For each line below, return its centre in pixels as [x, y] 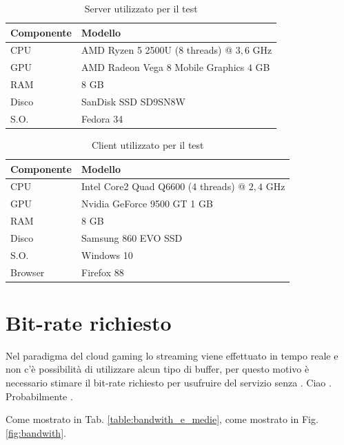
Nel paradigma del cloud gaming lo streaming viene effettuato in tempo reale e [172, 355]
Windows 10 [107, 255]
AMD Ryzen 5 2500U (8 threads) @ [157, 50]
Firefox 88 [103, 272]
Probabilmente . [39, 396]
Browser [28, 272]
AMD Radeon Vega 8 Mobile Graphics [163, 67]
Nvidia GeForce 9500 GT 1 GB [147, 204]
